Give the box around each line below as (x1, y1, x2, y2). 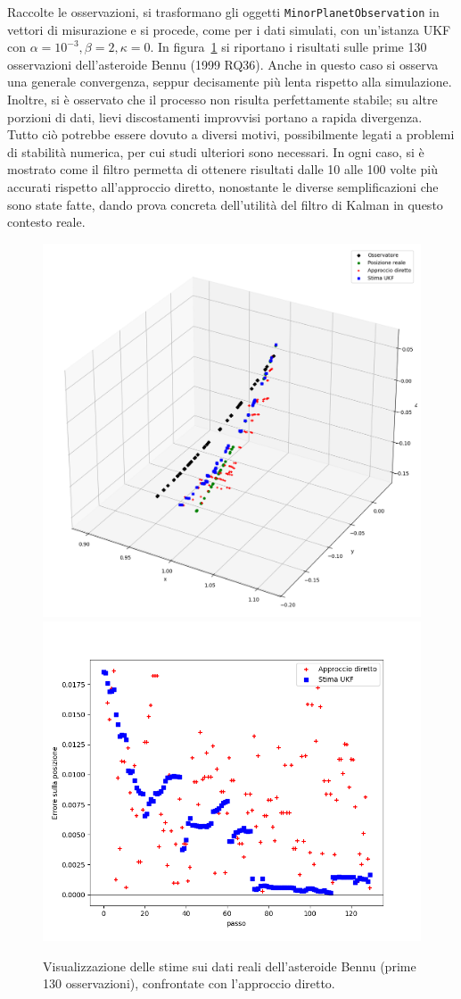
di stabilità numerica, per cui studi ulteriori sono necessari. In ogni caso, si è (7, 142, 424, 161)
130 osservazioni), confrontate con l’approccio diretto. (43, 974, 335, 993)
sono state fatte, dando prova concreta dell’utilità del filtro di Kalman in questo (7, 195, 443, 213)
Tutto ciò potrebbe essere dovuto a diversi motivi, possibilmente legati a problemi (7, 125, 455, 144)
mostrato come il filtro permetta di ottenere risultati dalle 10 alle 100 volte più (7, 160, 438, 179)
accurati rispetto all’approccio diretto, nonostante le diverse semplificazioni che (7, 178, 439, 196)
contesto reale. (7, 212, 86, 231)
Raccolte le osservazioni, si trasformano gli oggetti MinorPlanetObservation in (7, 3, 440, 21)
